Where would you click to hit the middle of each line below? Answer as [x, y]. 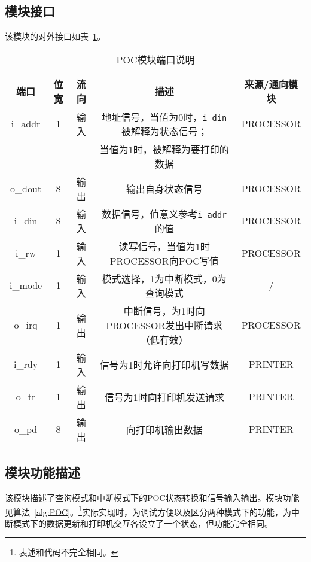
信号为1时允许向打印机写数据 [164, 364]
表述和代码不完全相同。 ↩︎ [68, 552]
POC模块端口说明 [155, 59]
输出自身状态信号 [164, 189]
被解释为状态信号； [164, 131]
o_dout [26, 189]
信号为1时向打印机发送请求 [164, 397]
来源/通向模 [271, 84]
